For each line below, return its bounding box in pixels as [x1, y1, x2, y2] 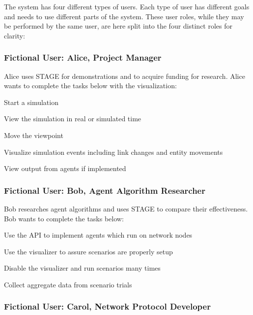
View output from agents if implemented [4, 163, 126, 174]
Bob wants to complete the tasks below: [4, 213, 124, 223]
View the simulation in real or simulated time [4, 113, 141, 124]
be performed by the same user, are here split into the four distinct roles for [4, 21, 233, 31]
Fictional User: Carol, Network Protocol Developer [4, 300, 211, 313]
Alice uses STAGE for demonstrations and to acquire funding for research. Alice [4, 70, 245, 81]
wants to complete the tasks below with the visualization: [4, 80, 177, 91]
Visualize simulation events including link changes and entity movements [4, 146, 223, 157]
